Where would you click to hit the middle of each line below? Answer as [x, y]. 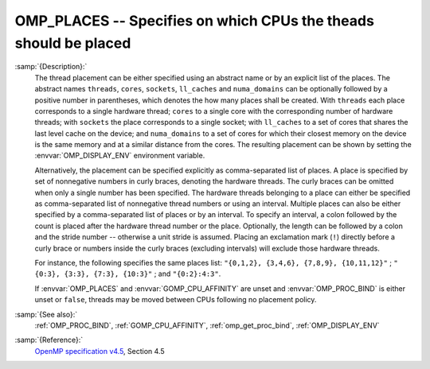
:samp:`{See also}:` [46, 314]
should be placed [73, 43]
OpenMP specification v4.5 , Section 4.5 [100, 351]
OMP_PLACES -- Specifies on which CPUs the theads [194, 21]
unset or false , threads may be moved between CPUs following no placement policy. [176, 300]
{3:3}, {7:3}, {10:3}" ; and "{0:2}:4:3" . [143, 274]
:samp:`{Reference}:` [49, 340]
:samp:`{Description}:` [51, 67]
